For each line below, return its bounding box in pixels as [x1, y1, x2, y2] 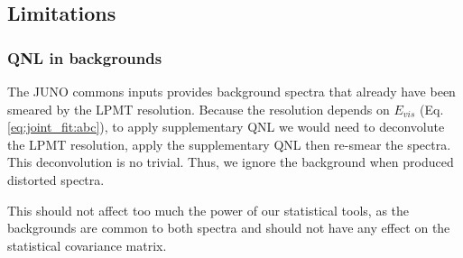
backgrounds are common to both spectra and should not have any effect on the [7, 218, 450, 237]
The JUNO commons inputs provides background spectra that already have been [7, 82, 456, 100]
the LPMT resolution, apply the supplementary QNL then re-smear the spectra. [7, 134, 451, 153]
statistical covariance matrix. [7, 235, 167, 254]
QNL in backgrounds [7, 46, 162, 69]
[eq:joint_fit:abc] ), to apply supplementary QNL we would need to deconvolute [7, 117, 445, 136]
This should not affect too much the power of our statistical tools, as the [7, 200, 410, 219]
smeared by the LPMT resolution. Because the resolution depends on [7, 99, 390, 118]
